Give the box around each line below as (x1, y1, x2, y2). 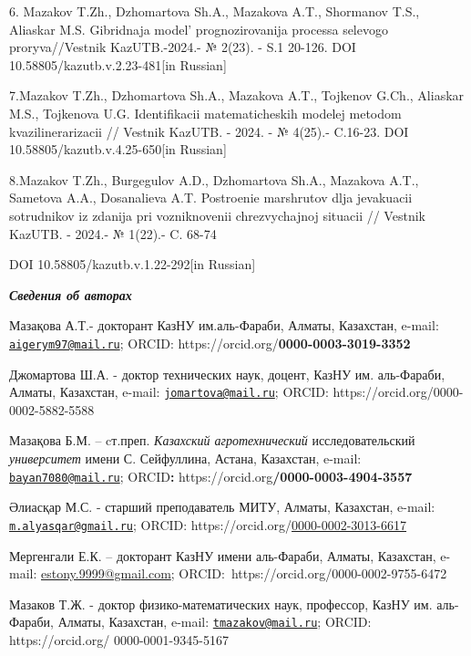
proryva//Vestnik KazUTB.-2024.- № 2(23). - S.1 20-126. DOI (9, 37, 356, 57)
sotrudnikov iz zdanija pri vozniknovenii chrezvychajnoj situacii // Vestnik (9, 205, 425, 224)
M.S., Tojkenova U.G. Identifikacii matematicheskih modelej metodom (9, 103, 402, 122)
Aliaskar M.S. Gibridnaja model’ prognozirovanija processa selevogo (9, 19, 388, 38)
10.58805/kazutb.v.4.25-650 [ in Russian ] (9, 140, 227, 159)
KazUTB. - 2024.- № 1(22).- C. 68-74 (9, 224, 217, 243)
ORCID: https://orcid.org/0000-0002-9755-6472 (179, 564, 447, 583)
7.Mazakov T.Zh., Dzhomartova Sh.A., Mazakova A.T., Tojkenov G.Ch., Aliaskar (9, 86, 465, 105)
